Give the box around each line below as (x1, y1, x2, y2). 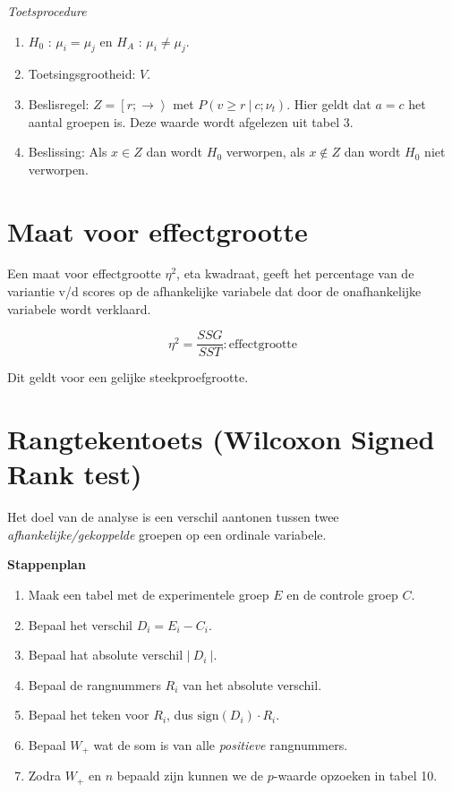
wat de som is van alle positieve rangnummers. (93, 735, 348, 754)
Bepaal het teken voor (28, 705, 149, 724)
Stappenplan (7, 555, 86, 574)
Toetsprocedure (7, 2, 87, 20)
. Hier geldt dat (286, 94, 371, 113)
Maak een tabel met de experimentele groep (28, 585, 269, 604)
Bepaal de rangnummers (28, 675, 161, 694)
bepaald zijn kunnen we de (116, 766, 264, 785)
